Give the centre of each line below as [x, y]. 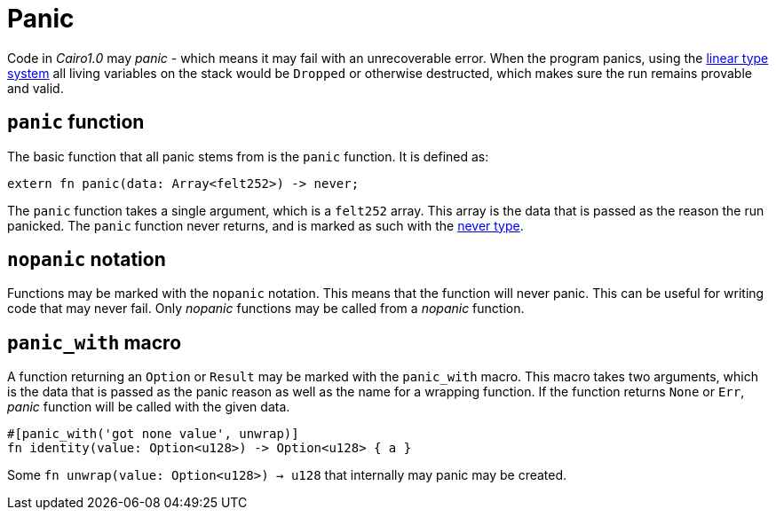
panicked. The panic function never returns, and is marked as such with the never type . [265, 225]
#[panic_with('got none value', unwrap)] [153, 434]
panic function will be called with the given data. [149, 407]
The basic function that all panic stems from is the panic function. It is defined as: [248, 156]
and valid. [36, 88]
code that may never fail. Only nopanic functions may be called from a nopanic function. [266, 309]
